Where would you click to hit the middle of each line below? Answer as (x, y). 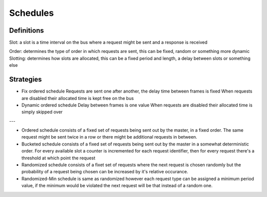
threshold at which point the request (59, 158)
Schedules (31, 13)
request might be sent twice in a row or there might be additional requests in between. (109, 137)
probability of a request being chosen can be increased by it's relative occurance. (105, 172)
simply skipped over (42, 112)
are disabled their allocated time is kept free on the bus (78, 98)
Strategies (25, 79)
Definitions (26, 30)
